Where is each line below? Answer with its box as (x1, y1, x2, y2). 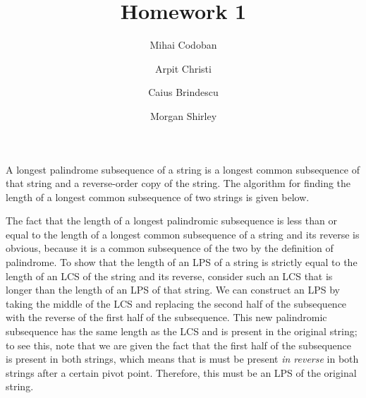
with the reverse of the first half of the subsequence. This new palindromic (6, 310, 327, 325)
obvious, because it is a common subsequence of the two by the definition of (6, 241, 334, 255)
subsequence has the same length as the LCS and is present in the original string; (6, 324, 358, 339)
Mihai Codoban (150, 37, 217, 52)
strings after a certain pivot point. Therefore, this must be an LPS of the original (6, 365, 357, 380)
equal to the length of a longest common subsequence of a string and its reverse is (6, 227, 360, 241)
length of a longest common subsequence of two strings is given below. (6, 189, 310, 204)
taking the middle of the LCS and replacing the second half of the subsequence (6, 296, 347, 310)
